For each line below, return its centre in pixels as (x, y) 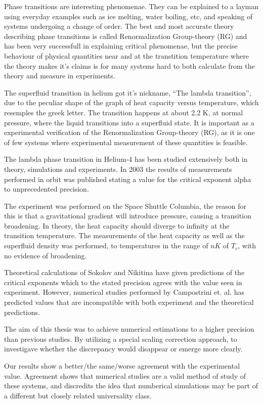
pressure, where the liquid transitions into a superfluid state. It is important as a (129, 122)
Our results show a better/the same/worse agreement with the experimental (122, 366)
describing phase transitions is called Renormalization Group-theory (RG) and (126, 36)
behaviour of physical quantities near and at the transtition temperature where (126, 55)
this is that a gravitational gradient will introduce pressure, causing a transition (128, 216)
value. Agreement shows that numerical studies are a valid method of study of (125, 375)
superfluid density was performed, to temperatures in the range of (106, 245)
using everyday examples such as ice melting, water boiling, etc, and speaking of (128, 16)
